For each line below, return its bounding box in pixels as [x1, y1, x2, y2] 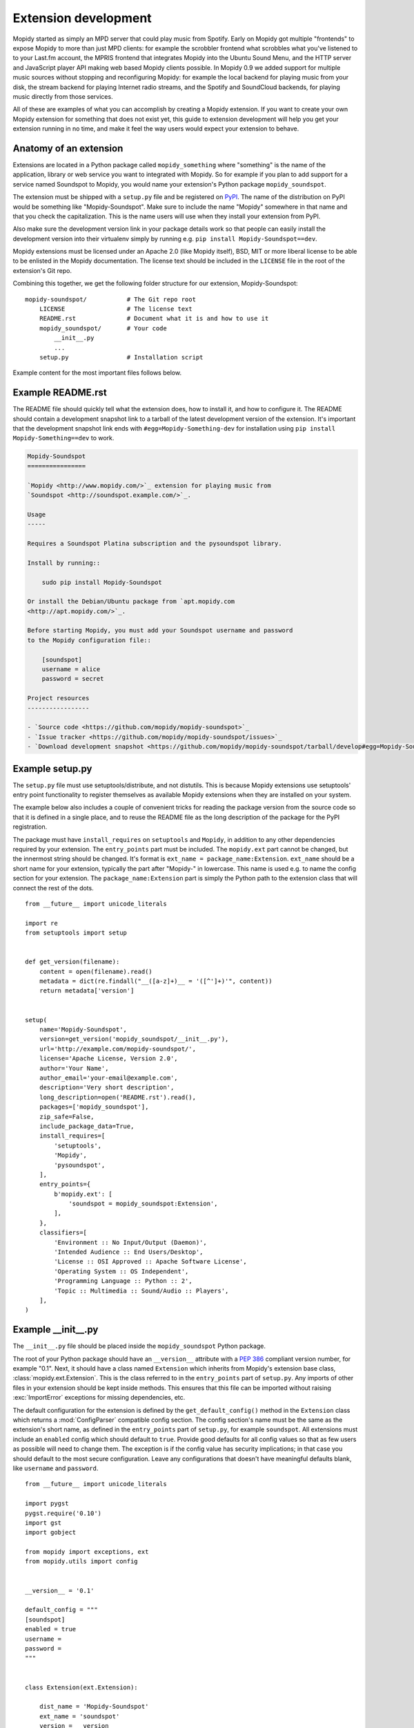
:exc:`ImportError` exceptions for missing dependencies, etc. [12, 1393, 186, 1402]
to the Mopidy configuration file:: [27, 636, 152, 644]
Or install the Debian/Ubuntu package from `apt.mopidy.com [27, 598, 235, 605]
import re [25, 919, 58, 927]
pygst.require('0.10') [25, 1509, 102, 1517]
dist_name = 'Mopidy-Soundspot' [39, 1702, 149, 1711]
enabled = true [25, 1625, 77, 1633]
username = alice [41, 666, 101, 673]
